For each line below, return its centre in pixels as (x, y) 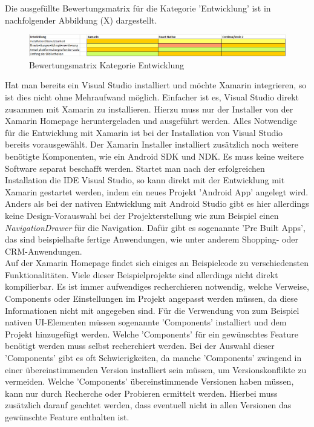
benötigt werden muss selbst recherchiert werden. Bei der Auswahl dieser (140, 346)
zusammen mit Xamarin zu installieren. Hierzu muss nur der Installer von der (149, 109)
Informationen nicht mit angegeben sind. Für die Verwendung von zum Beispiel (152, 310)
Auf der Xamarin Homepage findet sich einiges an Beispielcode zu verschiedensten (157, 263)
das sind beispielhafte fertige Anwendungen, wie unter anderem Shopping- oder (152, 239)
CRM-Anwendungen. (44, 251)
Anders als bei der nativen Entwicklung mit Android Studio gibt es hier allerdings (157, 204)
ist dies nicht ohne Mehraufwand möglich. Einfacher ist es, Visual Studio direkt (152, 96)
